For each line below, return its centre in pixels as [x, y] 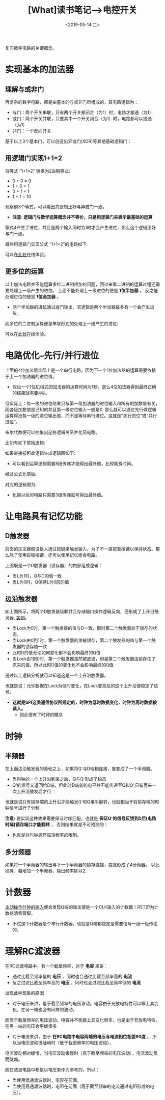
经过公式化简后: [21, 474]
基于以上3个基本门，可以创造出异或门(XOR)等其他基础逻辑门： [68, 141]
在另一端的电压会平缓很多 [31, 1026]
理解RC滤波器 [33, 951]
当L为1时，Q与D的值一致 [37, 576]
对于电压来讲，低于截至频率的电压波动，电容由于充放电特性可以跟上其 [83, 1003]
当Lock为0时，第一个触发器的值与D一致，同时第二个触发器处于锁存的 [82, 628]
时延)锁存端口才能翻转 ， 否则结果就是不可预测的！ [57, 825]
